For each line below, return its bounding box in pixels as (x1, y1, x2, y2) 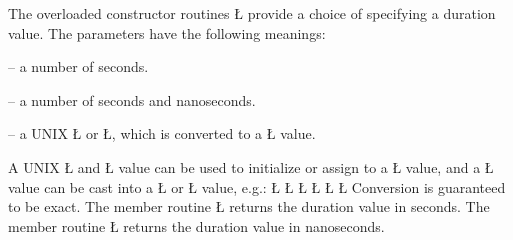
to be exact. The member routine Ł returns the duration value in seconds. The (8, 196, 490, 217)
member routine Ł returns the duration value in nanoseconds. (8, 215, 385, 236)
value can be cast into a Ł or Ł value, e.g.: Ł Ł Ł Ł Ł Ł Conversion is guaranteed (8, 176, 506, 197)
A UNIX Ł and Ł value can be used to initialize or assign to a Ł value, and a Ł (8, 156, 494, 177)
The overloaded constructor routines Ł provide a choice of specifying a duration (8, 3, 496, 23)
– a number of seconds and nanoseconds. (8, 89, 256, 110)
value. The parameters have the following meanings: (8, 22, 326, 43)
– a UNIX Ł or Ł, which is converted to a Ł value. (8, 123, 316, 144)
